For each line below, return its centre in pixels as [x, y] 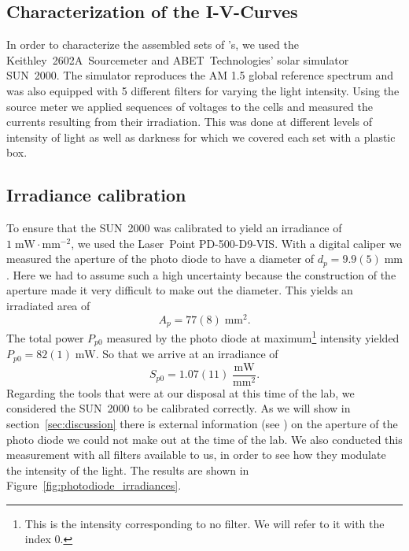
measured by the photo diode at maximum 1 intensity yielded [253, 337]
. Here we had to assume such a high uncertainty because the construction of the [201, 274]
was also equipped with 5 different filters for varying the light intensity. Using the [203, 90]
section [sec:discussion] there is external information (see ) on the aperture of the [202, 423]
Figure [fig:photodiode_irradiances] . [94, 485]
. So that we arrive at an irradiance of [187, 354]
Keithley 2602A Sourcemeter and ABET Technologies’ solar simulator [178, 59]
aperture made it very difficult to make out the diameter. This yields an [180, 290]
